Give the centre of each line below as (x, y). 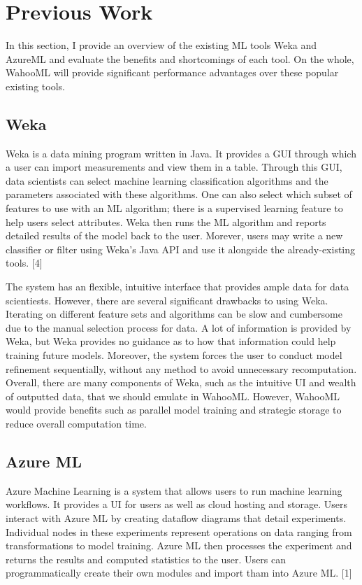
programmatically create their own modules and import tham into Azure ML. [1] (179, 573)
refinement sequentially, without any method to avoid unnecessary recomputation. (181, 368)
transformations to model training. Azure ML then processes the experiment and (179, 545)
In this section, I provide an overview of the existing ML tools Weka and (161, 45)
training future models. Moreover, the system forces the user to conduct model (174, 355)
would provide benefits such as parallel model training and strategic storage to (174, 410)
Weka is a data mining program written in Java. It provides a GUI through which (181, 153)
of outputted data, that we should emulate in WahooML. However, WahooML (173, 396)
